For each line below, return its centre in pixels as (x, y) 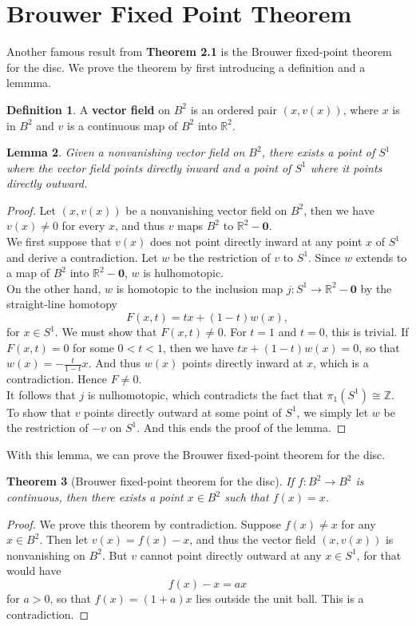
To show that (39, 412)
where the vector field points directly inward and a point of (149, 167)
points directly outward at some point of (183, 412)
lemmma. (29, 83)
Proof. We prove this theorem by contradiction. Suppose (144, 523)
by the (376, 288)
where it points (346, 167)
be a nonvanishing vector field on (206, 210)
